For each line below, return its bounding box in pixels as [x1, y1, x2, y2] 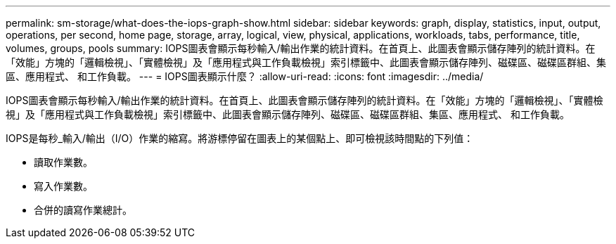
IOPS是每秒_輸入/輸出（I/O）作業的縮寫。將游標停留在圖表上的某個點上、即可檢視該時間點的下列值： [6, 132, 474, 144]
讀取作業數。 [34, 156, 93, 168]
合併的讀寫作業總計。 [34, 204, 132, 216]
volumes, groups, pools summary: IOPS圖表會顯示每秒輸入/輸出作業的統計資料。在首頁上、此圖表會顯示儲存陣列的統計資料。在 [6, 42, 596, 54]
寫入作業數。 [34, 180, 93, 192]
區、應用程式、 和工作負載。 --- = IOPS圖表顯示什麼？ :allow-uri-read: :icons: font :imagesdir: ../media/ [6, 70, 484, 82]
